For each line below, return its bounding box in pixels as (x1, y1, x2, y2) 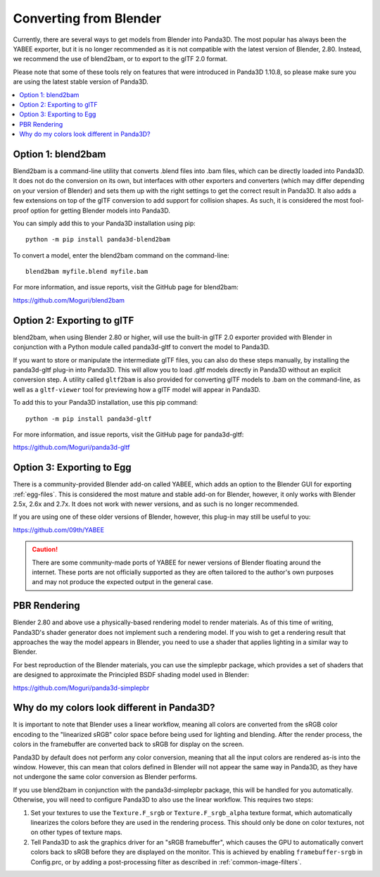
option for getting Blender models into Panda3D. (30, 206, 170, 215)
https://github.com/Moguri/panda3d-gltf (13, 443, 130, 452)
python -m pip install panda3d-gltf (25, 415, 152, 422)
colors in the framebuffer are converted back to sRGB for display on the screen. (13, 740, 244, 749)
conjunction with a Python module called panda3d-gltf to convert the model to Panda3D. (13, 343, 270, 351)
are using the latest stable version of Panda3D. (13, 77, 149, 86)
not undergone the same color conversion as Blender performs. (13, 773, 198, 781)
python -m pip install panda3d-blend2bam (25, 236, 170, 244)
